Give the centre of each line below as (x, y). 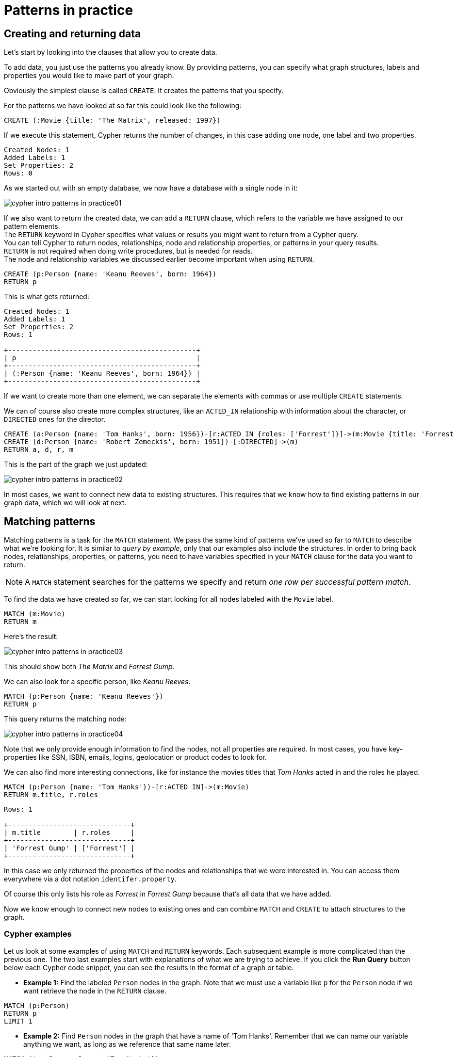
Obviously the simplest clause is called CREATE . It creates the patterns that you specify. (144, 91)
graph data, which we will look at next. (65, 503)
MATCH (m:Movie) (35, 614)
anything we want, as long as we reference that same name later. (127, 1044)
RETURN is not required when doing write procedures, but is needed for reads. (128, 251)
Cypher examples (38, 934)
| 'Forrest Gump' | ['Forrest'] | (69, 848)
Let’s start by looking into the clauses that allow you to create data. (111, 52)
